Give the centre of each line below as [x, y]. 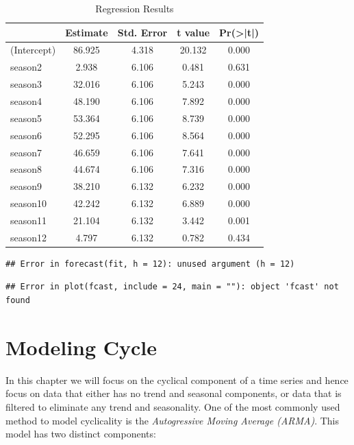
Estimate [87, 32]
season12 [29, 237]
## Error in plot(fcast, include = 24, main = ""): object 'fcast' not [172, 287]
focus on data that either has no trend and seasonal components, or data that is [174, 393]
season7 [26, 152]
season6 [26, 135]
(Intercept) [33, 50]
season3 [26, 84]
